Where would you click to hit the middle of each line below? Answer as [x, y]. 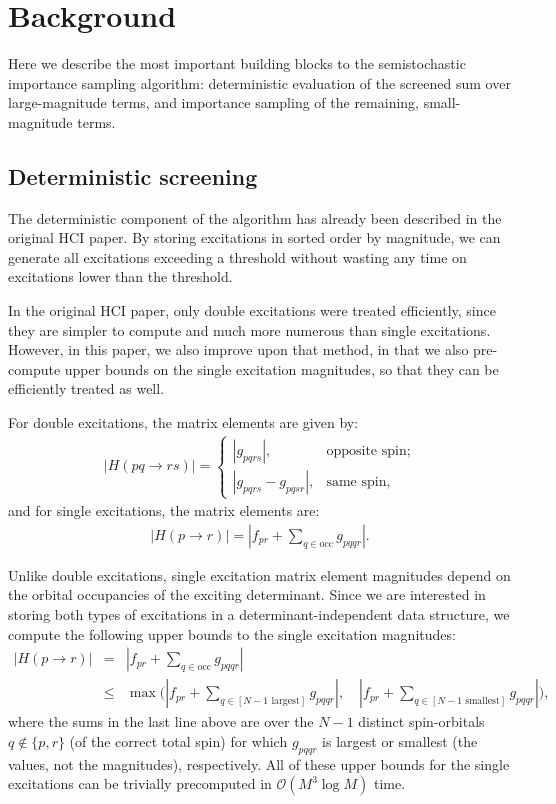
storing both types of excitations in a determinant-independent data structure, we [259, 614]
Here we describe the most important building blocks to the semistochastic [237, 63]
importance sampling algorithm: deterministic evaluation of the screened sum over [259, 82]
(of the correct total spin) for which [178, 740]
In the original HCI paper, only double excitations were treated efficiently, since [252, 310]
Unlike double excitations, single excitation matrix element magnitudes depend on [259, 574]
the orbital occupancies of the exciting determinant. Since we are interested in [247, 594]
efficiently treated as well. [86, 388]
